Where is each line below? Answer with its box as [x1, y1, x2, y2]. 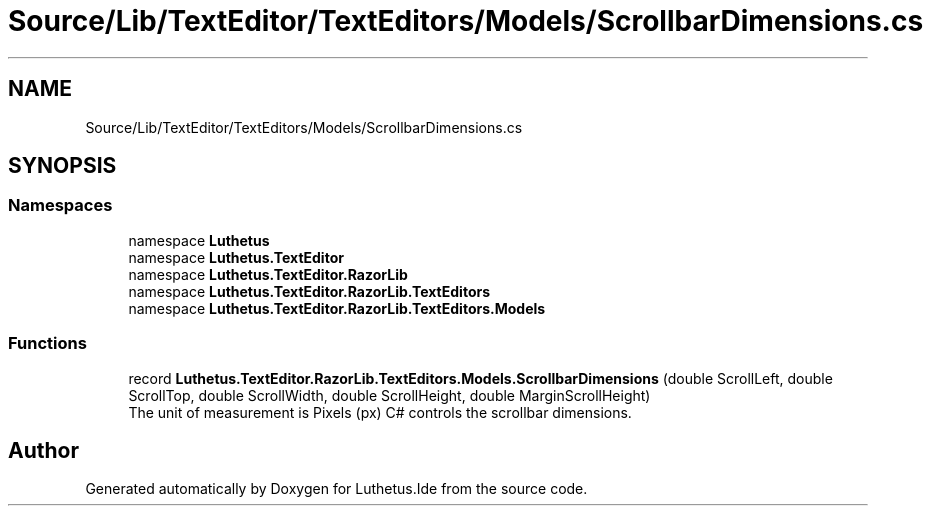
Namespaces [8, 195, 113, 216]
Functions [8, 333, 87, 354]
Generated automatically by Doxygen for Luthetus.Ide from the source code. [85, 480, 588, 498]
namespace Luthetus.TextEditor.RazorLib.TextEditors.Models [128, 299, 546, 317]
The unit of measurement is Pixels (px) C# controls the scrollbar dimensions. [128, 403, 632, 421]
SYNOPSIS [8, 153, 117, 179]
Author [8, 437, 79, 463]
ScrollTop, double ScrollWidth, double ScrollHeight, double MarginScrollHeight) [128, 386, 651, 404]
